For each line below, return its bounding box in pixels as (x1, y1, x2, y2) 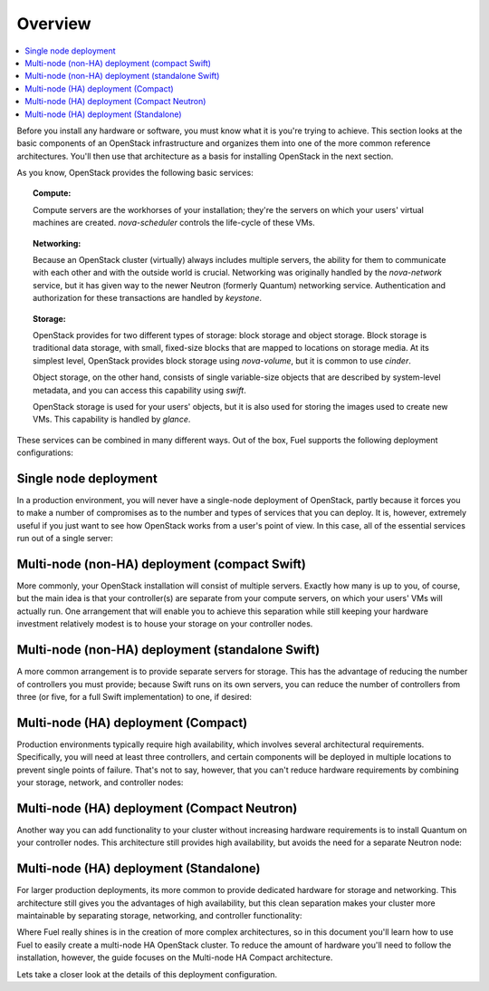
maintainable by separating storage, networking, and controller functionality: (16, 910, 302, 920)
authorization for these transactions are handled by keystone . (33, 293, 263, 304)
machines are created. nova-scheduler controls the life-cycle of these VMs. (33, 218, 316, 228)
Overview (16, 14, 91, 34)
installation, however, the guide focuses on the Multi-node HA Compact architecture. (16, 952, 333, 963)
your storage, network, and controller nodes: (16, 777, 184, 788)
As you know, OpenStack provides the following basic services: (16, 168, 254, 179)
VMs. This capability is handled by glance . (33, 413, 191, 425)
